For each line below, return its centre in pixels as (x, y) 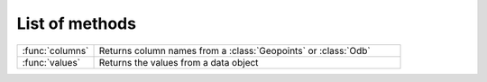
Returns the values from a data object (179, 62)
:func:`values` (51, 62)
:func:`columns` (55, 50)
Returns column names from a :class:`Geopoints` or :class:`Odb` (234, 50)
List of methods (77, 23)
